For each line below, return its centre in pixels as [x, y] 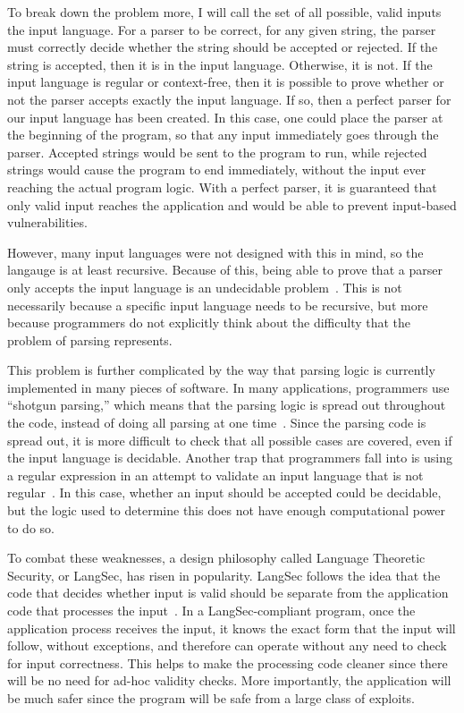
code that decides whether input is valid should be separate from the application [228, 593]
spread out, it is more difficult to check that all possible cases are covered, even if [230, 440]
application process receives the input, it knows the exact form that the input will [232, 628]
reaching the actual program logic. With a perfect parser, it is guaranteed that [222, 187]
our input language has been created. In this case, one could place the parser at [225, 117]
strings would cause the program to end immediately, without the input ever [217, 170]
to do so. [31, 527]
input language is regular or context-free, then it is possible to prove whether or [226, 82]
